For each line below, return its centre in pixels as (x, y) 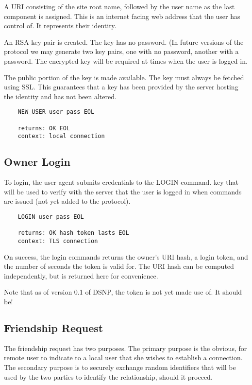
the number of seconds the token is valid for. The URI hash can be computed (119, 266)
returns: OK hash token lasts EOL (73, 233)
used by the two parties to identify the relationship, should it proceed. (108, 376)
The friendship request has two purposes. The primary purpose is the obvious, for (126, 348)
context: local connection (61, 136)
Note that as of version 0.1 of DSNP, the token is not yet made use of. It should (123, 292)
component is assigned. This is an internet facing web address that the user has (122, 16)
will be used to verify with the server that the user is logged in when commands (123, 191)
